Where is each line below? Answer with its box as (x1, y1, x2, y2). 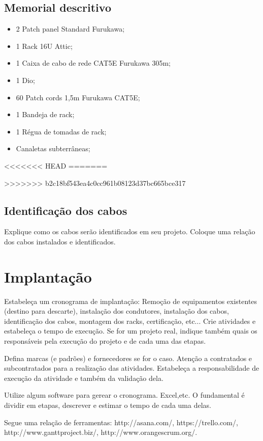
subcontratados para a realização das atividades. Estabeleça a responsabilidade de (4, 363, 259, 373)
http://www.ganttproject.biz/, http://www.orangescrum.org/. (4, 427, 198, 437)
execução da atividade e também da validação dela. (4, 372, 163, 383)
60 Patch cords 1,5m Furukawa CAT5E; (16, 92, 140, 102)
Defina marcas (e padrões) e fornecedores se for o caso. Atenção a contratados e (4, 352, 252, 363)
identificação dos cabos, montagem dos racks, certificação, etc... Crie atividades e (4, 315, 256, 326)
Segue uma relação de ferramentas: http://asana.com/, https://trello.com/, (4, 417, 238, 427)
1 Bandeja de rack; (16, 109, 75, 120)
